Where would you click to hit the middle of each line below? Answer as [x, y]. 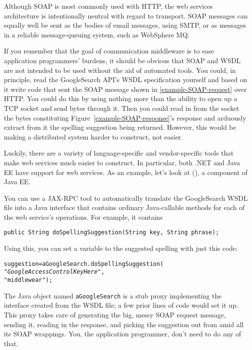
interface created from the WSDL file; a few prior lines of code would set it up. [121, 305]
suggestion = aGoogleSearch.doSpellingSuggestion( [84, 264]
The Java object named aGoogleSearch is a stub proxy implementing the [113, 295]
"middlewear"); [28, 280]
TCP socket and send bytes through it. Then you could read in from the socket [122, 108]
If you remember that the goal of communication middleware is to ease [109, 51]
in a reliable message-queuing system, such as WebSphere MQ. [97, 34]
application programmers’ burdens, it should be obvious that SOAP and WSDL [122, 60]
